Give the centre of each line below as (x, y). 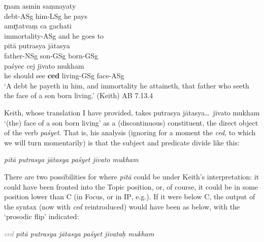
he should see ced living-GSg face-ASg (64, 75)
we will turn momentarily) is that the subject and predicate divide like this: (122, 142)
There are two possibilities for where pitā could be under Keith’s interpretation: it (132, 176)
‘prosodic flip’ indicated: (42, 216)
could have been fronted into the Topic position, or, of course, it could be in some (131, 186)
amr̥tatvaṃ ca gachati (38, 26)
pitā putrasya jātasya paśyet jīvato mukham (71, 159)
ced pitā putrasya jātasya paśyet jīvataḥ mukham (79, 233)
